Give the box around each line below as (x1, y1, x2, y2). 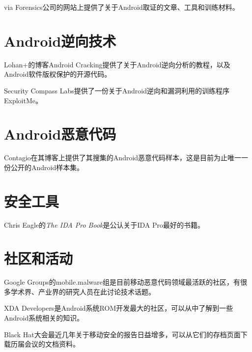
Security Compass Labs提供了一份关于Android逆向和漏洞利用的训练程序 (4, 85, 230, 95)
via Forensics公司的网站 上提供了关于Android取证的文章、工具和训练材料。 (4, 2, 239, 12)
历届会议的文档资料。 (10, 339, 80, 349)
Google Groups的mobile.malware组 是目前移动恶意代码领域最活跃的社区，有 (4, 277, 241, 287)
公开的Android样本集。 (10, 162, 84, 172)
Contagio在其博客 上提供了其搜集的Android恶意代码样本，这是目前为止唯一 (4, 152, 242, 163)
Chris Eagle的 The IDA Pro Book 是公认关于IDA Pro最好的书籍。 (4, 219, 205, 230)
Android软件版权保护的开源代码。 (4, 69, 112, 79)
